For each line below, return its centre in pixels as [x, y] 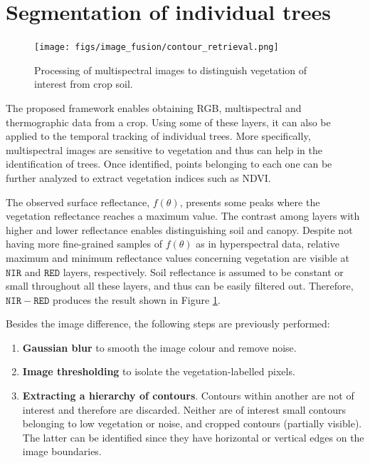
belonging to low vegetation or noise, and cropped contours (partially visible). [192, 423]
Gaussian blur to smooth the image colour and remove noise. [159, 347]
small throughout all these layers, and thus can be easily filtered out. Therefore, [180, 286]
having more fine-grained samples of [84, 244]
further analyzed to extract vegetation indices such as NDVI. [138, 177]
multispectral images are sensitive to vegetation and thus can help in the [164, 149]
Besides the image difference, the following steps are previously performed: [168, 324]
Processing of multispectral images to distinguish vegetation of [171, 70]
